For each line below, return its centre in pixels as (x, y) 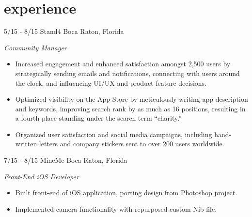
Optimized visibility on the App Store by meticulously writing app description (132, 99)
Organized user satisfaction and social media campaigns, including (114, 134)
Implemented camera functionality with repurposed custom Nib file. (116, 209)
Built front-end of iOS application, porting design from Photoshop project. (126, 193)
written (26, 144)
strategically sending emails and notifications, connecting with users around (127, 73)
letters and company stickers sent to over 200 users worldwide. (132, 144)
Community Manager (35, 47)
